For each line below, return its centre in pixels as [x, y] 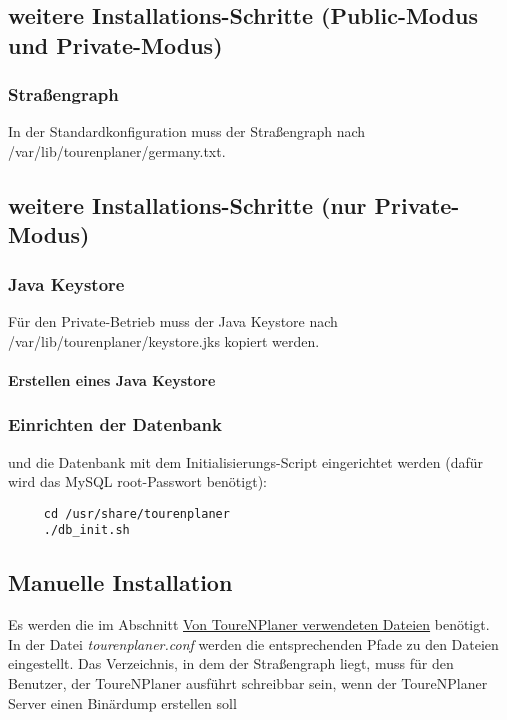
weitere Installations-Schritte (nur [187, 204]
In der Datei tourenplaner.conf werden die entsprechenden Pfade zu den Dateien [253, 643]
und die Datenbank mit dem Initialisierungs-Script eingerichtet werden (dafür [246, 461]
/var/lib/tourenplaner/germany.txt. [117, 150]
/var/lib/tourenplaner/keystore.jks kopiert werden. [164, 340]
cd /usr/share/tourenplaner [136, 513]
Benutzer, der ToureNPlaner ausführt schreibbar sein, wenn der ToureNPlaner [248, 683]
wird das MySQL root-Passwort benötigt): [137, 481]
